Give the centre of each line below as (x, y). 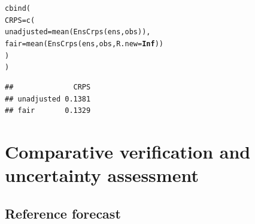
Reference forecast (63, 213)
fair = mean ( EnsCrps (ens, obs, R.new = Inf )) (84, 44)
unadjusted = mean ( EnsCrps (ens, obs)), (78, 32)
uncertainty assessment (102, 175)
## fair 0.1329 (48, 111)
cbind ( (18, 8)
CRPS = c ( (20, 20)
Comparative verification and (128, 151)
